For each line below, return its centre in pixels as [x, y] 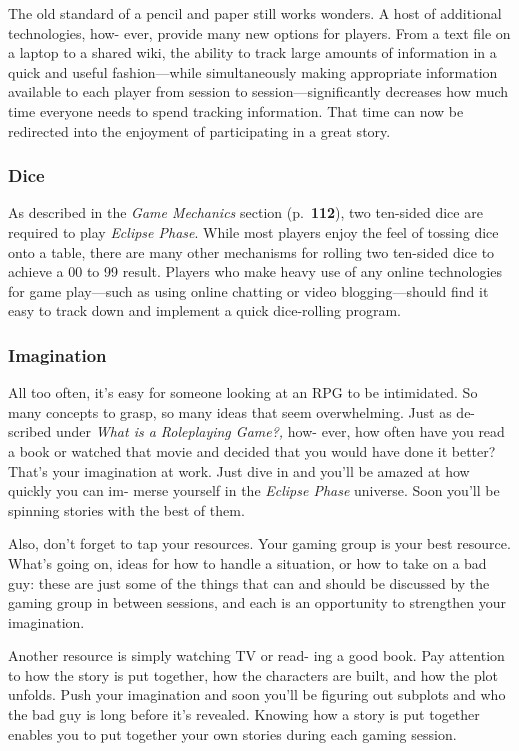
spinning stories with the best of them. [126, 509]
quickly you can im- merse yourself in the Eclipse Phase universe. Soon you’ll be [254, 490]
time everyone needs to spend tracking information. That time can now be [236, 110]
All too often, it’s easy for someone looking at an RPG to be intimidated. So [243, 392]
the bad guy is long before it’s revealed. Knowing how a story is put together [244, 714]
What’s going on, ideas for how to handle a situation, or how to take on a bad [247, 562]
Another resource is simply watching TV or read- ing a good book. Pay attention [256, 655]
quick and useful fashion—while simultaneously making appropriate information [253, 71]
